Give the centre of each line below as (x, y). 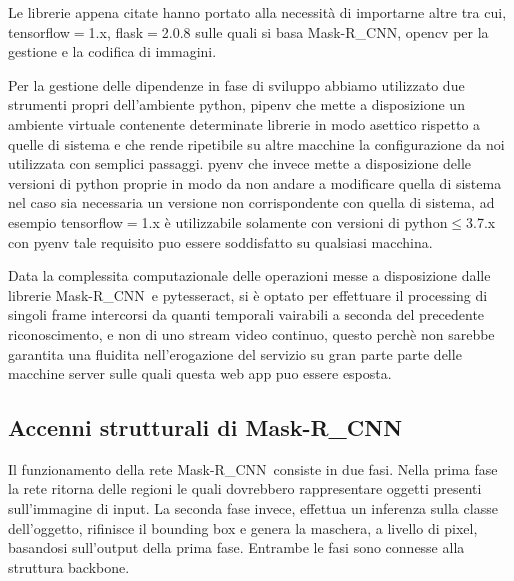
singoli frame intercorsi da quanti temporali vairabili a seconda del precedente (246, 314)
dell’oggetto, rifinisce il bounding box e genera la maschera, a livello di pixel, (243, 527)
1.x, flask (116, 31)
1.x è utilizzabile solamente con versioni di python (294, 221)
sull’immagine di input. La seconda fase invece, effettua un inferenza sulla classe (253, 508)
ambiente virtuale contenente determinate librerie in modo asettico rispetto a (244, 123)
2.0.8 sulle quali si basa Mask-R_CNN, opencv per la (325, 31)
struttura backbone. (69, 566)
